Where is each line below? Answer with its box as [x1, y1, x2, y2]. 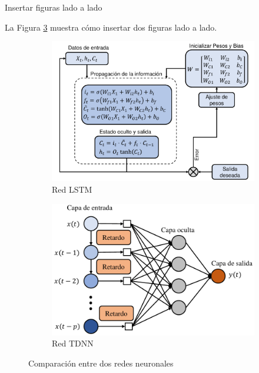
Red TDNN [52, 337, 94, 349]
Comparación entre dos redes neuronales [28, 357, 174, 369]
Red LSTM [52, 183, 92, 195]
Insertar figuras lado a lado [5, 1, 102, 13]
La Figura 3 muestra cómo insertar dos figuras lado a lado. [5, 21, 217, 33]
